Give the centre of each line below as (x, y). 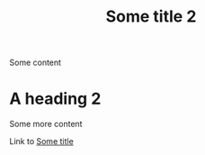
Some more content (46, 124)
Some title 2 (151, 17)
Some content (35, 63)
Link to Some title (41, 141)
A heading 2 (55, 99)
